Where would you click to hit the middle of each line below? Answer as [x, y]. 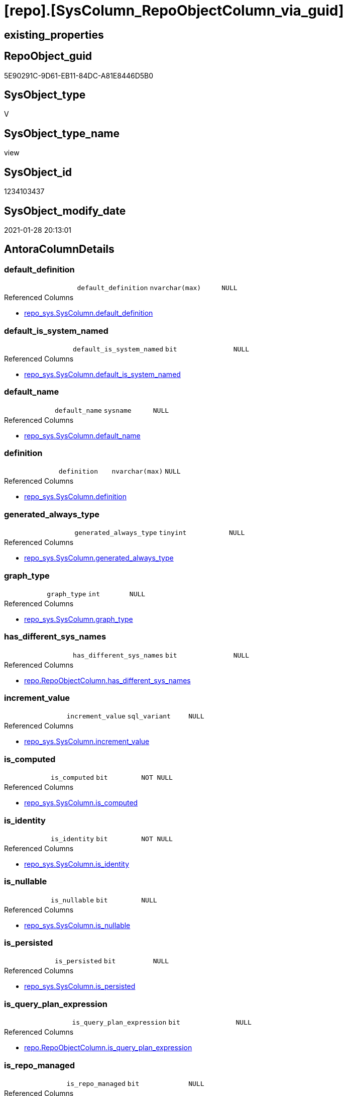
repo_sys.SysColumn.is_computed [81, 803]
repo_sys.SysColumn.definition [75, 497]
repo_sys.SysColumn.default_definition [89, 313]
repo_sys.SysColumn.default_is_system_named [102, 374]
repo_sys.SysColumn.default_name [82, 435]
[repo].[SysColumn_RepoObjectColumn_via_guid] [174, 11]
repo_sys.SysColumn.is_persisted [80, 986]
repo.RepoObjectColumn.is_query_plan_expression [108, 1048]
